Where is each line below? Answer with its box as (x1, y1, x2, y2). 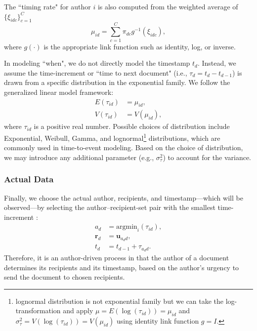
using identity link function (117, 316, 199, 326)
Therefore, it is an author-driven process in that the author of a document (4, 252, 229, 262)
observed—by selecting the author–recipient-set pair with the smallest (4, 202, 215, 212)
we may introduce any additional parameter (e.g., (4, 152, 154, 162)
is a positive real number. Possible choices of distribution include (34, 121, 230, 131)
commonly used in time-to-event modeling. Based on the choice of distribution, (4, 142, 243, 153)
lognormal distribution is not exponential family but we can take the (15, 295, 224, 306)
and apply (63, 305, 93, 316)
